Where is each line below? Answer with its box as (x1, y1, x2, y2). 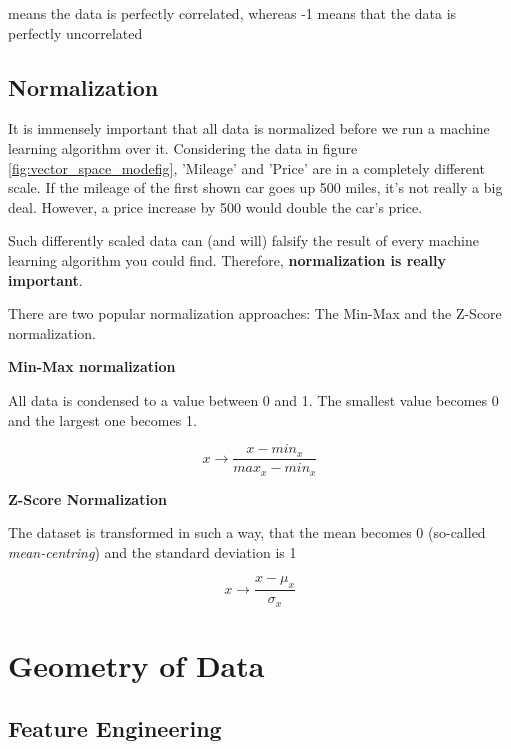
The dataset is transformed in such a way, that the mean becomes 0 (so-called (8, 522, 486, 543)
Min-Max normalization (8, 356, 176, 377)
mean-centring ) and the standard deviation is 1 (8, 541, 297, 562)
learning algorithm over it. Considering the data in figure (8, 137, 358, 158)
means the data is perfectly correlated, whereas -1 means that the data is (8, 3, 457, 23)
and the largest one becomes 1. (8, 409, 197, 430)
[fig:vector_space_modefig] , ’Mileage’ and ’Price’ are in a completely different (8, 157, 485, 178)
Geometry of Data (8, 644, 265, 685)
